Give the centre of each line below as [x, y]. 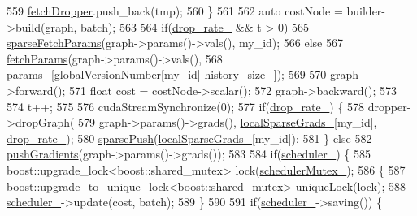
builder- [366, 11]
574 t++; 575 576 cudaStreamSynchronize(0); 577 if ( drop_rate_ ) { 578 [186, 106]
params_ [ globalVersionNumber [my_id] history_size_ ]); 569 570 [167, 74]
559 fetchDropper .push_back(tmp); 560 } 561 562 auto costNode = [175, 11]
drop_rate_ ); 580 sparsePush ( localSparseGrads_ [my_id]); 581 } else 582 [189, 138]
